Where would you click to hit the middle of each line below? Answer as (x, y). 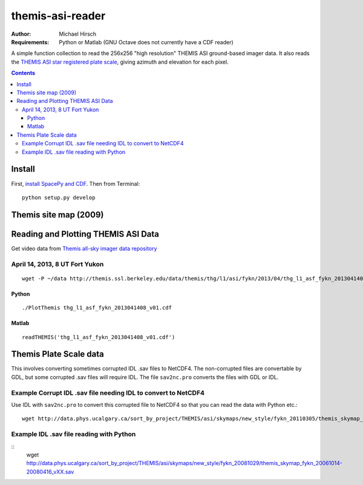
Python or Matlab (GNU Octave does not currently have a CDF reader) (146, 42)
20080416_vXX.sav (50, 472)
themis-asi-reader (58, 16)
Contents (23, 73)
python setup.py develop (59, 197)
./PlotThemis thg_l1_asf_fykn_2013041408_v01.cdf (97, 308)
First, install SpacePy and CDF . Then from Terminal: (76, 183)
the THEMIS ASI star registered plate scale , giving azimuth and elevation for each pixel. (120, 62)
